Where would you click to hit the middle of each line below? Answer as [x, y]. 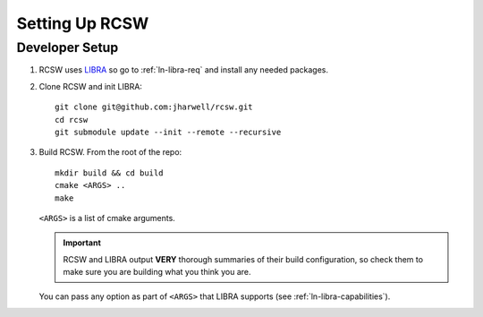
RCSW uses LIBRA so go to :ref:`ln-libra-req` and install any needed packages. [183, 70]
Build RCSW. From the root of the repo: [110, 152]
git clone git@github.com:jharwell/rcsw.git [154, 107]
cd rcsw [72, 120]
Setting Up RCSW [83, 23]
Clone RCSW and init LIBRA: [91, 86]
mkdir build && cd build [109, 173]
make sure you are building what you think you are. [157, 272]
